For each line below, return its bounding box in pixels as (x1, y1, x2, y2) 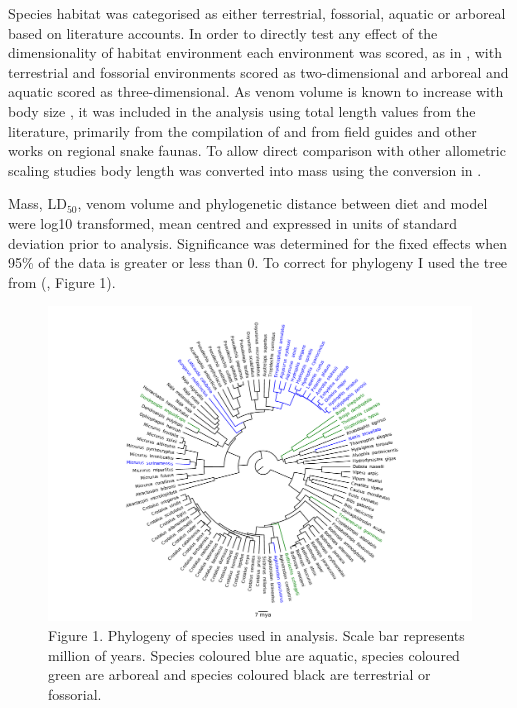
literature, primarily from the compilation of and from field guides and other (8, 120, 477, 141)
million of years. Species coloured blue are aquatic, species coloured (48, 644, 460, 665)
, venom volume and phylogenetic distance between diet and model (77, 193, 488, 214)
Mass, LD (8, 193, 67, 214)
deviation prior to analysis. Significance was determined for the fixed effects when (8, 232, 508, 253)
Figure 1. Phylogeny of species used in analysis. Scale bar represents (48, 625, 465, 645)
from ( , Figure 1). (8, 271, 116, 292)
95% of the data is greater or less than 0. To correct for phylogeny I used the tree (8, 252, 508, 273)
